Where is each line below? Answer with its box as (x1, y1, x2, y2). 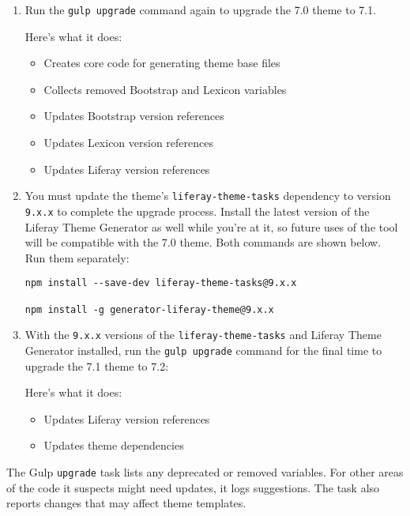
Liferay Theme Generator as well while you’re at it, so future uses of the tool (24, 218, 398, 235)
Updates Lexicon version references (43, 134, 214, 151)
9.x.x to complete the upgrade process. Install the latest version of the (24, 202, 370, 219)
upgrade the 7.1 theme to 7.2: (24, 357, 169, 374)
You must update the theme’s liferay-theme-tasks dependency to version (24, 187, 391, 204)
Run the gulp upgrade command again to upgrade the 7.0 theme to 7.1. (24, 2, 377, 17)
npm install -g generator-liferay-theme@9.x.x (24, 303, 274, 315)
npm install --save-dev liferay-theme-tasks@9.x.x (24, 277, 297, 289)
